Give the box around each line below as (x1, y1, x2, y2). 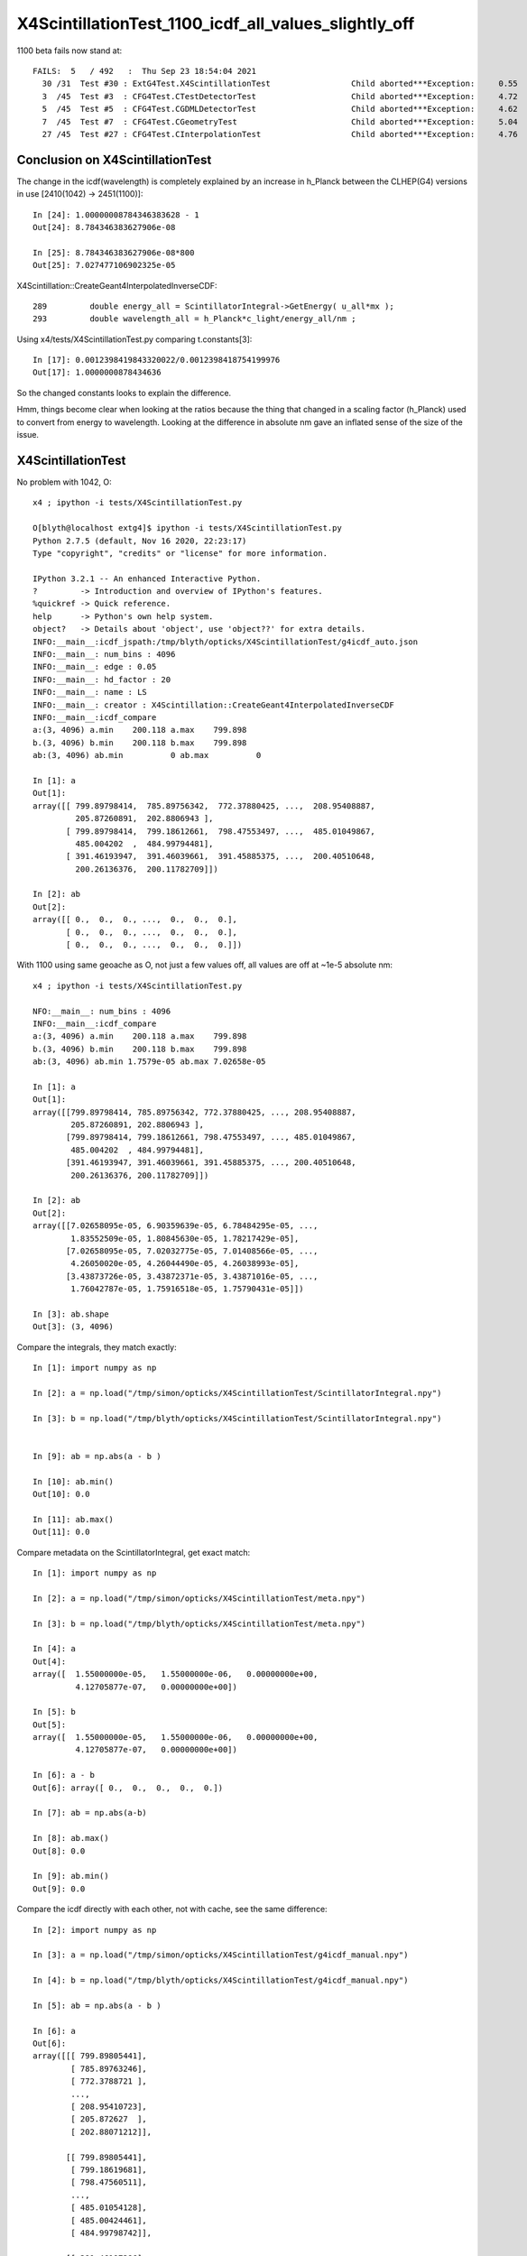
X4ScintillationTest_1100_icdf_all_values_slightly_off (16, 14, 415, 33)
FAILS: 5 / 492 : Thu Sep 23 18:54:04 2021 (32, 66, 257, 76)
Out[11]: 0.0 (32, 1527, 90, 1538)
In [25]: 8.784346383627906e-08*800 (32, 247, 195, 257)
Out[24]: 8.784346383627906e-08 (32, 222, 176, 232)
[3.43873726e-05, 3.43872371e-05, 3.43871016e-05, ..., (66, 1271, 319, 1281)
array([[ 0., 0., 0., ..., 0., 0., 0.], (32, 914, 238, 925)
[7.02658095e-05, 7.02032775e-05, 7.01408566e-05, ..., (66, 1246, 319, 1256)
